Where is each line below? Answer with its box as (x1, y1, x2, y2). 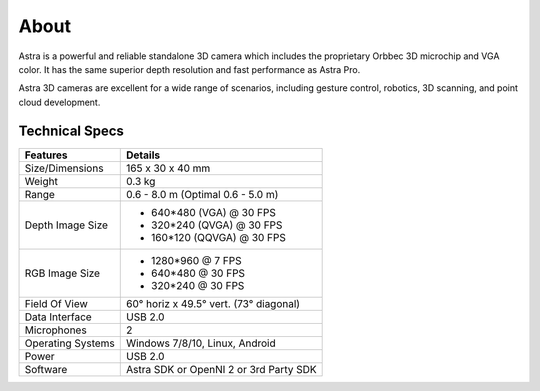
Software (24, 362, 68, 376)
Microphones (24, 323, 87, 337)
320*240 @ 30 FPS (151, 278, 245, 292)
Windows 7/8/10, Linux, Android (126, 336, 277, 350)
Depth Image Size (24, 218, 109, 232)
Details (126, 148, 160, 162)
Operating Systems (24, 336, 115, 350)
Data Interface (24, 310, 92, 324)
